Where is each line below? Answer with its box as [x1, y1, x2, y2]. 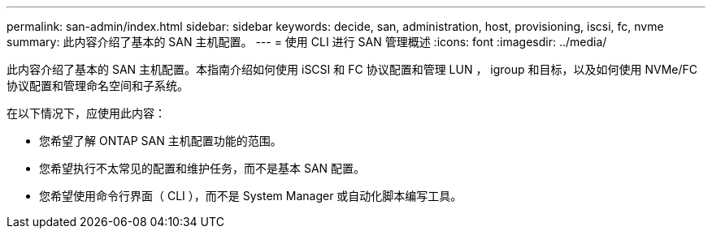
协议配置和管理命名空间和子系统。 [7, 79, 189, 92]
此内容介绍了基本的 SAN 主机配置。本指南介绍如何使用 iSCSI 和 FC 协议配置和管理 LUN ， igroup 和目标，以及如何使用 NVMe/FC [7, 62, 698, 76]
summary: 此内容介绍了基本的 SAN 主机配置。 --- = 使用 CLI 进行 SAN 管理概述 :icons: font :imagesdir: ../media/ [7, 35, 607, 49]
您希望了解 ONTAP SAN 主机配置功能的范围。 [39, 134, 282, 147]
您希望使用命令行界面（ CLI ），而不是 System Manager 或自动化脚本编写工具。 [39, 189, 462, 203]
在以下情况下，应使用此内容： [7, 106, 166, 120]
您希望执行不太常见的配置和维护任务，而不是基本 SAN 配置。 [39, 161, 366, 175]
